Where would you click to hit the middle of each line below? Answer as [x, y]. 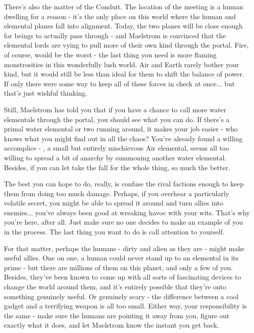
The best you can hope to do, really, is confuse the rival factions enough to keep [124, 184]
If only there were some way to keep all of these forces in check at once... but [119, 83]
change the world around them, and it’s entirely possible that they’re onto [115, 287]
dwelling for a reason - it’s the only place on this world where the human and [120, 16]
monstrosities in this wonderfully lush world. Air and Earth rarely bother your [122, 64]
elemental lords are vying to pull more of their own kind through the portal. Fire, [126, 45]
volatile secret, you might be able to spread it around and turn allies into [114, 203]
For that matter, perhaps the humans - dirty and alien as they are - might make [124, 248]
